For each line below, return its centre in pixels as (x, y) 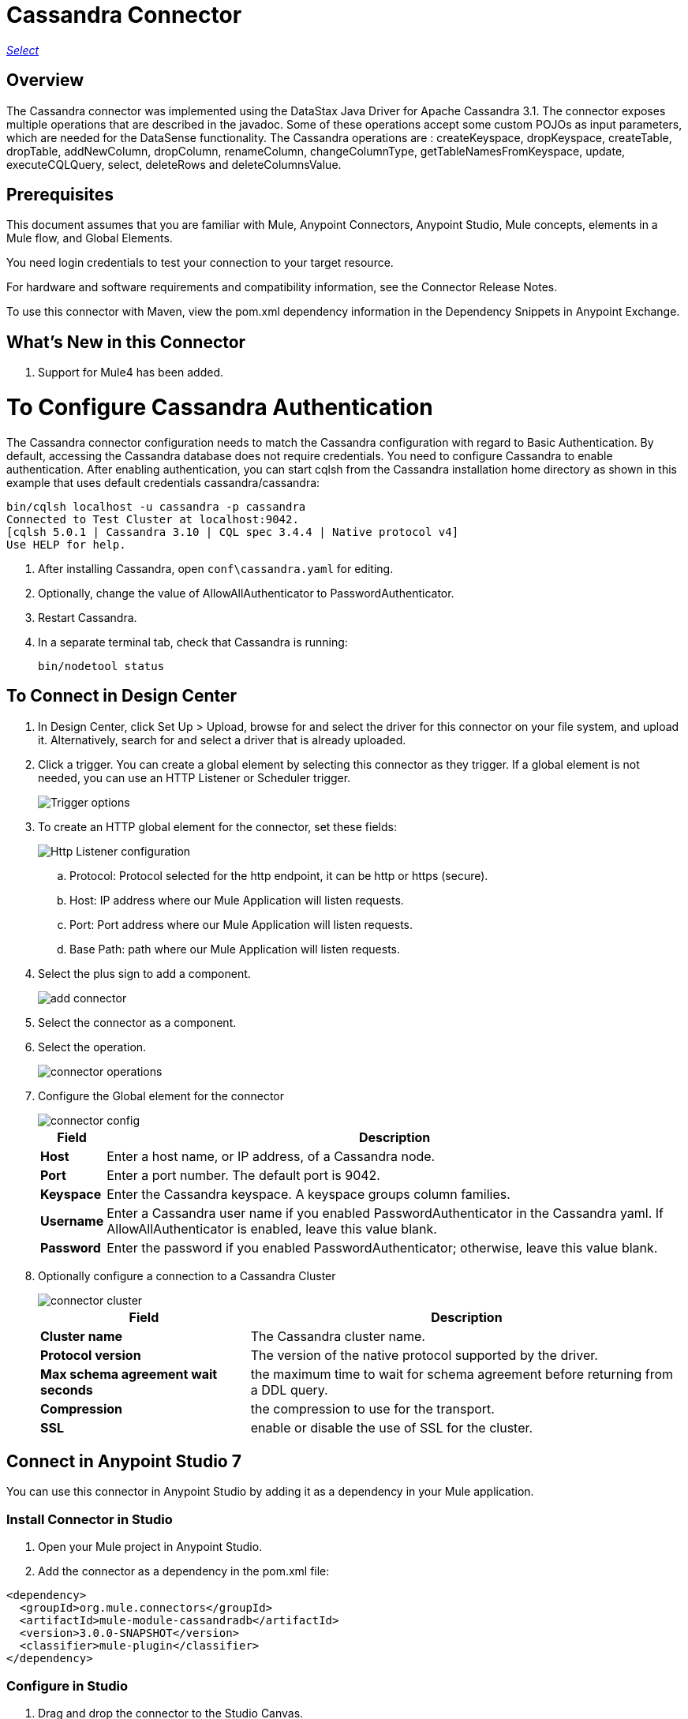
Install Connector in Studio (90, 1519)
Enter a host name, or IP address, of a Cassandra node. (271, 1156)
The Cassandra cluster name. (338, 1336)
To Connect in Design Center (122, 696)
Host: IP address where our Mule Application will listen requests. (237, 900)
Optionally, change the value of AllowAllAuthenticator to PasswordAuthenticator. (246, 593)
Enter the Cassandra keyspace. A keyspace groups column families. (308, 1194)
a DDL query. (289, 1389)
